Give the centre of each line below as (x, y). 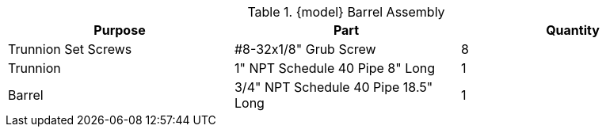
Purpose (120, 30)
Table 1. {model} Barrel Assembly (346, 12)
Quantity (573, 30)
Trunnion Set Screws (70, 49)
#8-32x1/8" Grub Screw (305, 49)
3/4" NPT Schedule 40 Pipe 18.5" (333, 87)
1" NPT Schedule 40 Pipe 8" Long (335, 68)
